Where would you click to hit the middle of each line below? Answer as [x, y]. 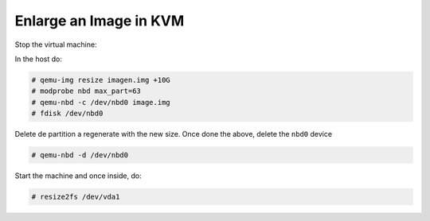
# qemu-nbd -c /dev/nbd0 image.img [101, 102]
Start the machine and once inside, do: [78, 176]
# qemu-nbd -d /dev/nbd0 [80, 155]
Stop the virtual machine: [56, 45]
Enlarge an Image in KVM [100, 21]
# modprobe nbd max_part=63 [86, 91]
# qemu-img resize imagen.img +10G [101, 80]
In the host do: [39, 59]
